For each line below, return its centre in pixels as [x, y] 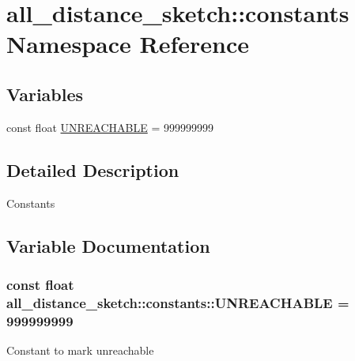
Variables [45, 94]
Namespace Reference [128, 44]
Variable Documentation [108, 245]
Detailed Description [93, 169]
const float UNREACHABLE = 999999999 [110, 127]
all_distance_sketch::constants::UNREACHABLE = [178, 302]
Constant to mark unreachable [80, 350]
